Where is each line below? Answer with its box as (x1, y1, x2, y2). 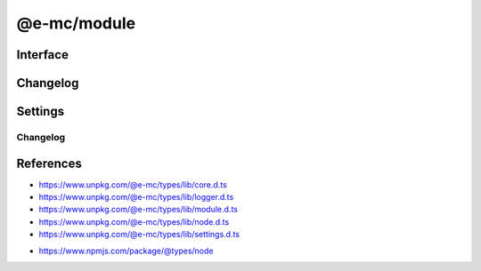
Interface (16, 47, 69, 62)
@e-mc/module (16, 13, 136, 33)
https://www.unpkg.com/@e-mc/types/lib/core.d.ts (38, 179, 227, 190)
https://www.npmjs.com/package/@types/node (38, 245, 214, 256)
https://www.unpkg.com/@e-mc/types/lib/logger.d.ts (38, 192, 234, 203)
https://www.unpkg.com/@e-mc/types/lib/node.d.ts (38, 216, 230, 227)
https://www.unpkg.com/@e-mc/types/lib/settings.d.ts (38, 229, 240, 240)
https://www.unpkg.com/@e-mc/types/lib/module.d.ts (38, 204, 238, 215)
